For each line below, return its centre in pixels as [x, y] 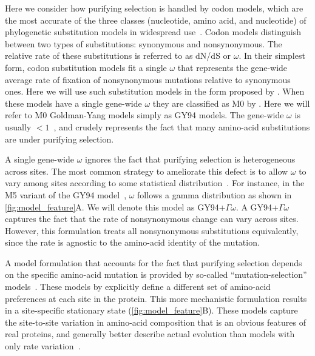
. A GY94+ [257, 207]
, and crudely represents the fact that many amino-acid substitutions [182, 126]
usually [18, 126]
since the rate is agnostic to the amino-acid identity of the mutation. [132, 242]
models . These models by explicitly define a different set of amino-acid [138, 287]
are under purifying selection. [59, 139]
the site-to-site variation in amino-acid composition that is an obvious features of [155, 322]
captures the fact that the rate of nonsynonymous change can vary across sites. [152, 219]
